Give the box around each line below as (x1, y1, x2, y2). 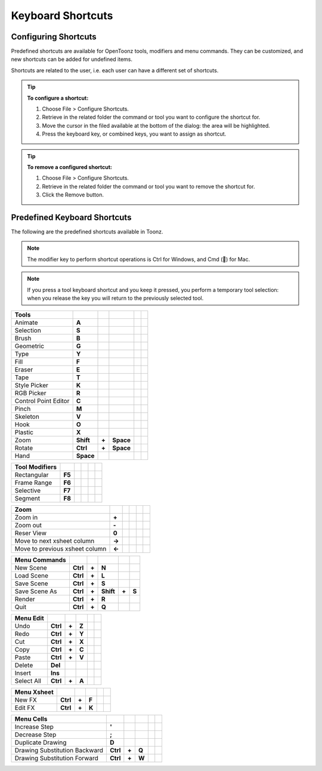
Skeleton (14, 413, 40, 421)
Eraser (14, 365, 33, 374)
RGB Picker (14, 389, 47, 397)
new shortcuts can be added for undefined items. (11, 56, 133, 63)
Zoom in (14, 514, 38, 522)
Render (14, 595, 35, 603)
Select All (14, 677, 42, 685)
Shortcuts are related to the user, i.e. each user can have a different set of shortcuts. (11, 66, 219, 74)
